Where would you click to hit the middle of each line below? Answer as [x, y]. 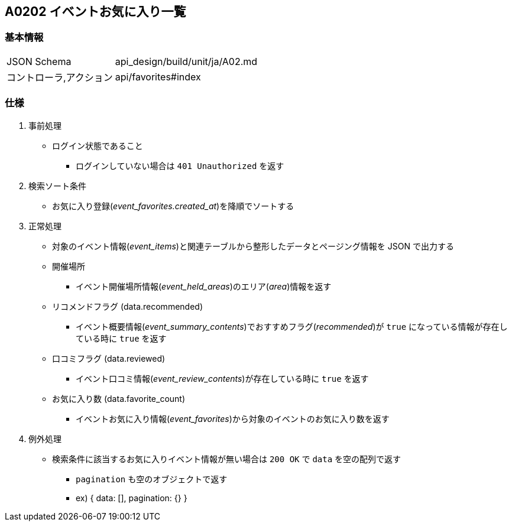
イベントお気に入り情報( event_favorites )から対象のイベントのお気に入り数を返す [233, 418]
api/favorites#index [158, 77]
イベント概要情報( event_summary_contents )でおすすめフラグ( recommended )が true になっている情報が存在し [292, 326]
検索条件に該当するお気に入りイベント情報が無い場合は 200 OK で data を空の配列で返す [227, 459]
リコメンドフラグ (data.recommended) [127, 306]
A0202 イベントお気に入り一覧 [95, 12]
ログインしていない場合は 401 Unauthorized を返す [180, 165]
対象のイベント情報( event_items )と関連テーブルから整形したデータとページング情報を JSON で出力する [253, 246]
